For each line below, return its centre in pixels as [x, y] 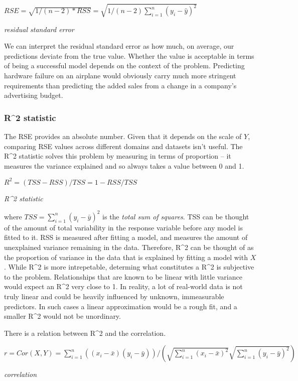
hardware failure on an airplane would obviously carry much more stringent [120, 75]
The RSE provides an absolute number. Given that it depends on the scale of [123, 136]
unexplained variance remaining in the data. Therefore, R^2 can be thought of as [129, 247]
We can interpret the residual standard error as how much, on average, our [119, 46]
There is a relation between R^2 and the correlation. [85, 333]
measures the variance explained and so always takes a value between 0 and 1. [124, 165]
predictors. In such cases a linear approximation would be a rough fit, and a [121, 306]
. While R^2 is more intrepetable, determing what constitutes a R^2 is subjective [129, 267]
